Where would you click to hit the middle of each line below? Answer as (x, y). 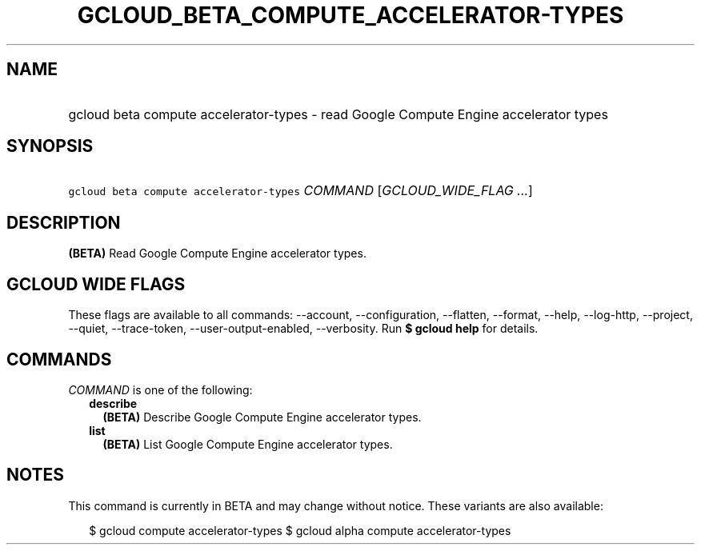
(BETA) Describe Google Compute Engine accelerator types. (262, 417)
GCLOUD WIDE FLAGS (96, 284)
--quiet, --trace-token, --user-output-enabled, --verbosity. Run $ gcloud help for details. (303, 329)
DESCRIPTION (64, 222)
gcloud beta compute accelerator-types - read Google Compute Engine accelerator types (338, 114)
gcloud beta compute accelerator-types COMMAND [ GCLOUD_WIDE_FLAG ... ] (300, 191)
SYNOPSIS (50, 146)
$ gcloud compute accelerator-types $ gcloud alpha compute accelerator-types (300, 530)
